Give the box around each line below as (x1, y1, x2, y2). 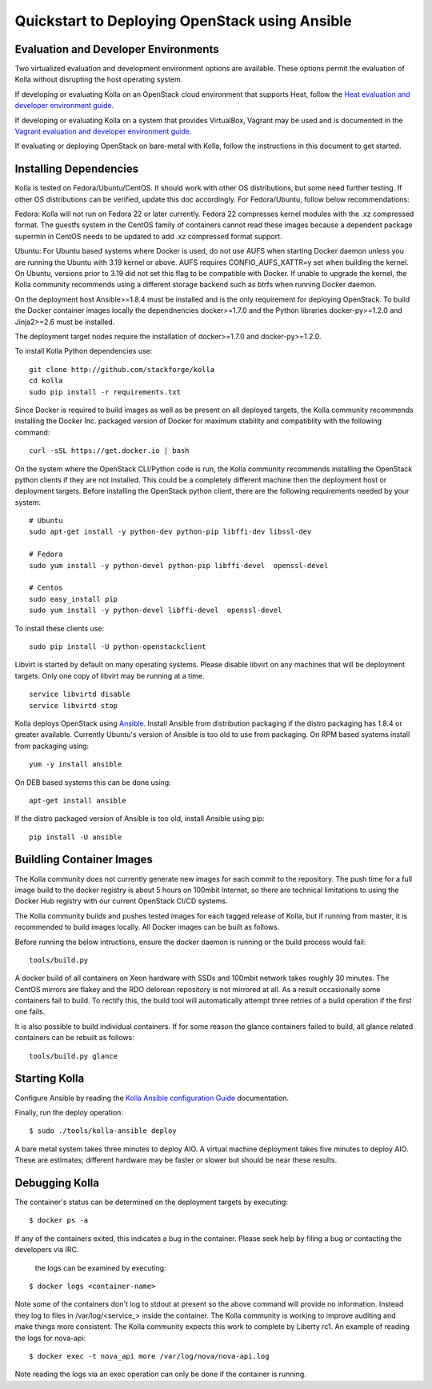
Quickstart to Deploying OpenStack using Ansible (14, 12, 352, 30)
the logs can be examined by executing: (34, 1263, 167, 1272)
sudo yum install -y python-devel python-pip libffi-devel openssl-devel (29, 561, 329, 570)
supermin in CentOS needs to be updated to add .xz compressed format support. (14, 231, 283, 241)
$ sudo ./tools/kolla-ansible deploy (29, 1127, 178, 1135)
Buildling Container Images (14, 853, 154, 867)
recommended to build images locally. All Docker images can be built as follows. (14, 923, 280, 932)
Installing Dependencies (14, 162, 139, 176)
